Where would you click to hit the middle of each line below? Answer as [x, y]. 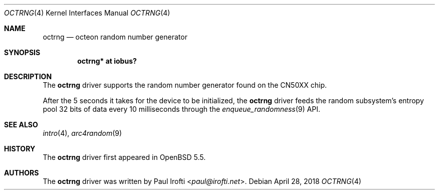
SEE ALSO [21, 125]
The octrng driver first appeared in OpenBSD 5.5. [124, 157]
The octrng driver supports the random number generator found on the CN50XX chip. [185, 85]
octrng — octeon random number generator [115, 37]
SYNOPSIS [22, 52]
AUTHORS [22, 173]
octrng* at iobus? [107, 61]
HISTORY [20, 149]
